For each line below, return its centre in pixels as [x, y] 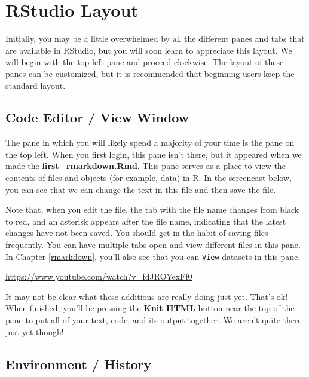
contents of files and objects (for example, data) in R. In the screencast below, [149, 178]
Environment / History [79, 364]
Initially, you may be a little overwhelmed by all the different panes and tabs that [155, 39]
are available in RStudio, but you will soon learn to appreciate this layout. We [149, 50]
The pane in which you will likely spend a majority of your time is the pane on [150, 142]
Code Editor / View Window [97, 117]
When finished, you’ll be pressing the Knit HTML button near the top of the [150, 308]
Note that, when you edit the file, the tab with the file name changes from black [152, 209]
